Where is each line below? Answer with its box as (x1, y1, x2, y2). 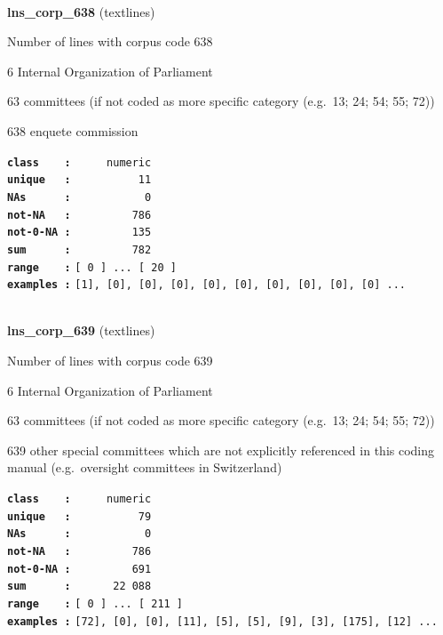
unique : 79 (7, 510, 152, 523)
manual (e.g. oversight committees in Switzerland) (7, 458, 282, 477)
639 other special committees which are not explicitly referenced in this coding (7, 440, 435, 459)
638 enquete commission (7, 121, 138, 140)
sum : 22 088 (7, 580, 152, 593)
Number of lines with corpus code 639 (7, 351, 213, 369)
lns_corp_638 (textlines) (7, 2, 155, 20)
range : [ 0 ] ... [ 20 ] (7, 261, 177, 274)
